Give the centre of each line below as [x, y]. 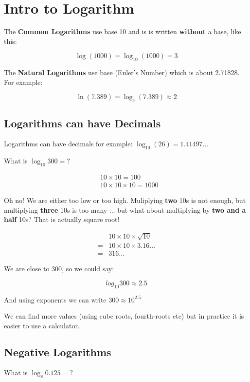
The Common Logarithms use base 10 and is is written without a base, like [123, 31]
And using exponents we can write [55, 299]
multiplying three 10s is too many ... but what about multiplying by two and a [125, 210]
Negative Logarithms [58, 352]
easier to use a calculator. [42, 325]
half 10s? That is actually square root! [62, 219]
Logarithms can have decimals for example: [68, 144]
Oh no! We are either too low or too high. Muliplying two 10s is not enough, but [125, 200]
